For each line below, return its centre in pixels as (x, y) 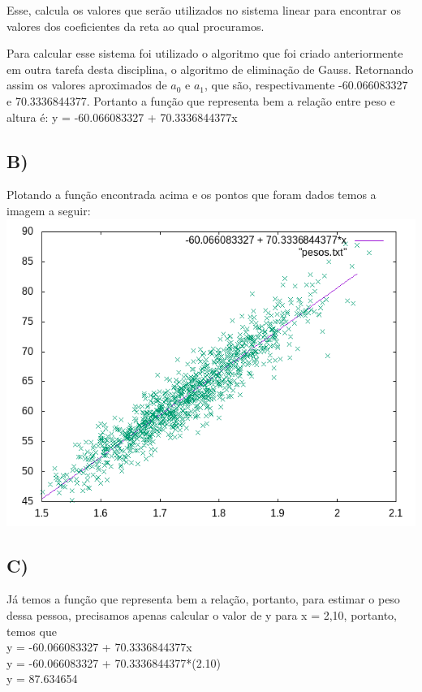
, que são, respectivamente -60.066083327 (306, 85)
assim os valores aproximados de (87, 85)
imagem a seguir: (49, 210)
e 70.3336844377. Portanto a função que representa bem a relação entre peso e (201, 100)
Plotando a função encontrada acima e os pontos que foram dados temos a (192, 195)
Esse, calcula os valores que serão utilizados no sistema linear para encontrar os (204, 10)
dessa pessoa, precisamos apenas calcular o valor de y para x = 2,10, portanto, (202, 614)
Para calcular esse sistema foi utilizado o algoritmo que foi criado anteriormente (205, 53)
